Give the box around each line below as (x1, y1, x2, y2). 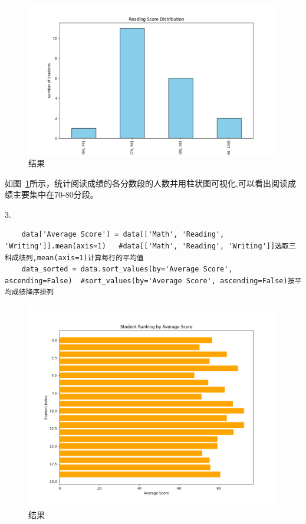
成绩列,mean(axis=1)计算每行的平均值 (11, 253, 144, 262)
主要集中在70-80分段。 (12, 188, 98, 201)
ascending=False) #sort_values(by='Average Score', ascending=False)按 (5, 276, 295, 285)
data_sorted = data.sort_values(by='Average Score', (21, 265, 233, 274)
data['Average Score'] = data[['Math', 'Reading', (21, 230, 225, 239)
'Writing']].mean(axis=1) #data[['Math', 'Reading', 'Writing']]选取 (5, 241, 289, 250)
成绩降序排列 (11, 288, 54, 297)
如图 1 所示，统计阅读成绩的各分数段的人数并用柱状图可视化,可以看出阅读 (5, 176, 288, 189)
